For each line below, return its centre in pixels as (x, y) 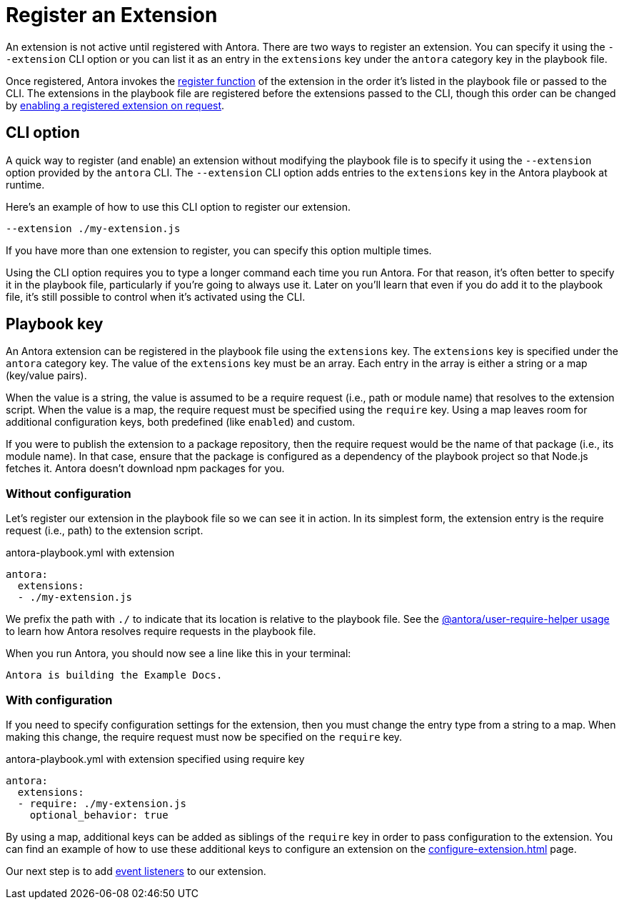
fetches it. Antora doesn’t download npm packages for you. (145, 469)
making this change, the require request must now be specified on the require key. (204, 736)
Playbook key (55, 324)
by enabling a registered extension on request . (115, 105)
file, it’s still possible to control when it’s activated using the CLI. (156, 296)
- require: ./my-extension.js (102, 803)
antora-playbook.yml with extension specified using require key (155, 759)
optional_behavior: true (99, 815)
